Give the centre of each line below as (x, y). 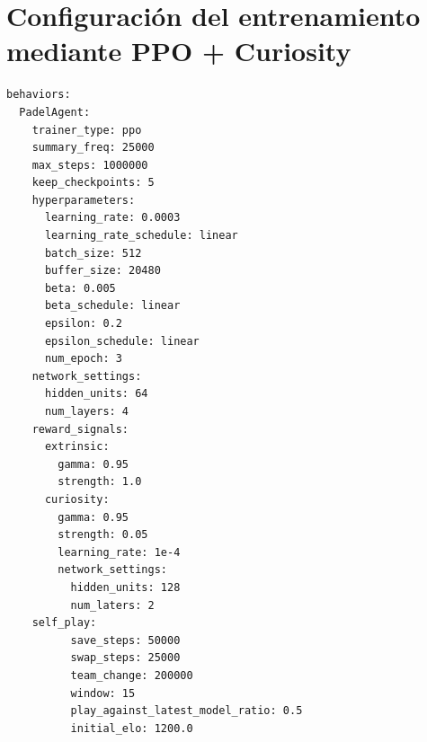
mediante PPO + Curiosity (179, 51)
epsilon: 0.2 (83, 324)
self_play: (64, 623)
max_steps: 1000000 (90, 165)
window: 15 (103, 693)
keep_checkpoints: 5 (93, 183)
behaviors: (39, 95)
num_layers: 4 (87, 411)
